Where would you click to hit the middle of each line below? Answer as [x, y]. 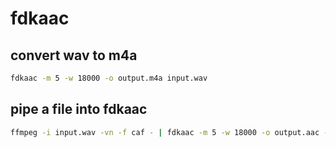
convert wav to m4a [74, 55]
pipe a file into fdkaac [79, 109]
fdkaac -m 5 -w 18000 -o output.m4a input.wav [109, 78]
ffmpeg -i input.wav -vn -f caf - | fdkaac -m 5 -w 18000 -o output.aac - [169, 132]
